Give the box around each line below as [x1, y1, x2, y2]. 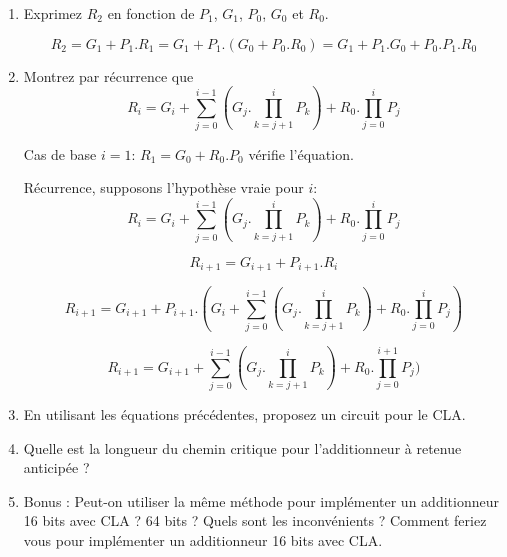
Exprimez [23, 3, 82, 23]
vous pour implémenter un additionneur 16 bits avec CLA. [23, 530, 383, 551]
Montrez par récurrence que [23, 65, 194, 86]
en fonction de [107, 3, 195, 23]
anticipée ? [23, 457, 90, 478]
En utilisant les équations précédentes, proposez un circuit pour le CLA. [23, 404, 466, 425]
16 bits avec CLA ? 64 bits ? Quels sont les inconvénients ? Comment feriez [23, 510, 487, 531]
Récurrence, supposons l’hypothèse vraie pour [23, 177, 304, 198]
